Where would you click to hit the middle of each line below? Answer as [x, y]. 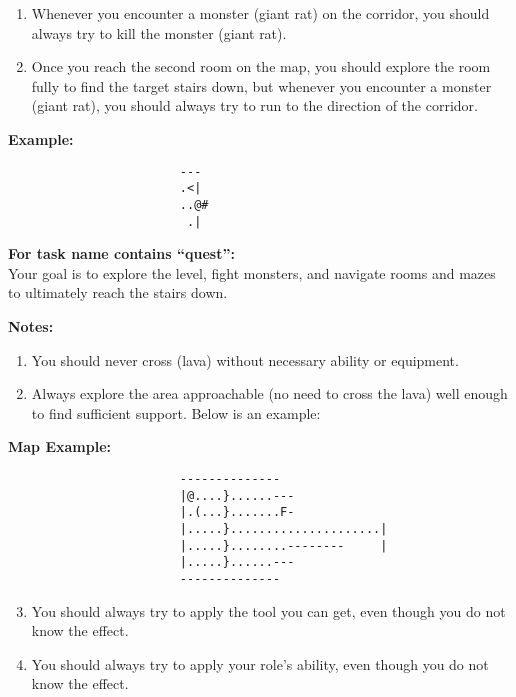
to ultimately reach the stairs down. [118, 292]
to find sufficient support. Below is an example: [176, 412]
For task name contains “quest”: [121, 253]
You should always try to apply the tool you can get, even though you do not [268, 610]
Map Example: [59, 446]
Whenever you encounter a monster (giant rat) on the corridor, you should [260, 13]
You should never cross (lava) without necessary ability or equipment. [245, 359]
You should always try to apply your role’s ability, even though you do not [260, 663]
